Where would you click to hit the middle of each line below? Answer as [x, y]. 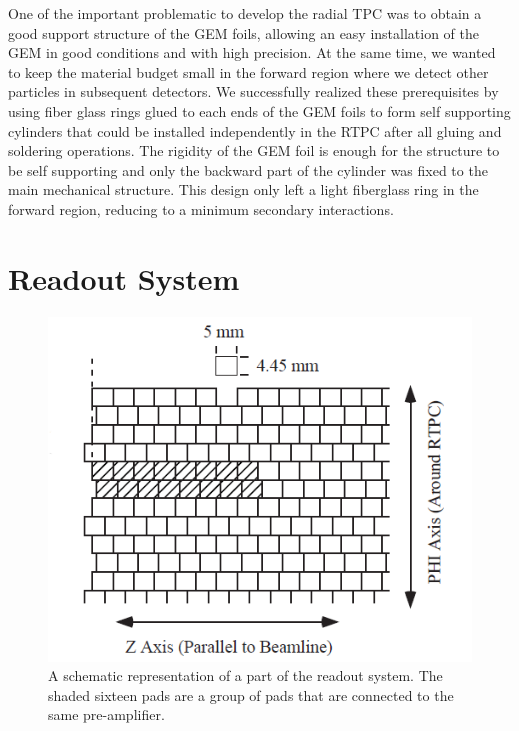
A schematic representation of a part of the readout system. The [245, 675]
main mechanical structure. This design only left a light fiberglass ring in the [243, 189]
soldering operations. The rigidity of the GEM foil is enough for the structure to [254, 150]
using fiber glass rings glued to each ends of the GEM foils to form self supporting [259, 110]
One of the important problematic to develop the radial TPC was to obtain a [245, 13]
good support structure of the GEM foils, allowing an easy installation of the [244, 32]
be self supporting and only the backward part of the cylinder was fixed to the [248, 169]
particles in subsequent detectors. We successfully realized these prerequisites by [253, 91]
